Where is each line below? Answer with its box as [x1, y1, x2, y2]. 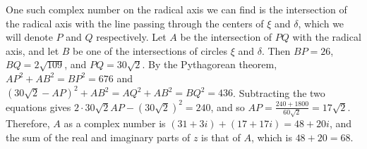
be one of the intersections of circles [73, 43, 227, 58]
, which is [251, 129, 292, 144]
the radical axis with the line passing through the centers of [6, 15, 264, 30]
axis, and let [6, 43, 59, 58]
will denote [6, 30, 53, 44]
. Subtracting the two [233, 85, 325, 100]
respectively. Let [96, 30, 167, 44]
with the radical [292, 30, 361, 44]
